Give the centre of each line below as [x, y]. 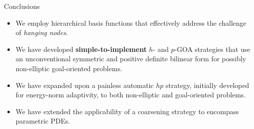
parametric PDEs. [43, 121]
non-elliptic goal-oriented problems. [69, 68]
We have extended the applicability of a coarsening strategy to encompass [127, 111]
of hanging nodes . [42, 32]
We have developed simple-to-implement [81, 49]
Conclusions [22, 6]
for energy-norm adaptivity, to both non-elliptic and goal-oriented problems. [131, 95]
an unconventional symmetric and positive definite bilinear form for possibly [131, 59]
